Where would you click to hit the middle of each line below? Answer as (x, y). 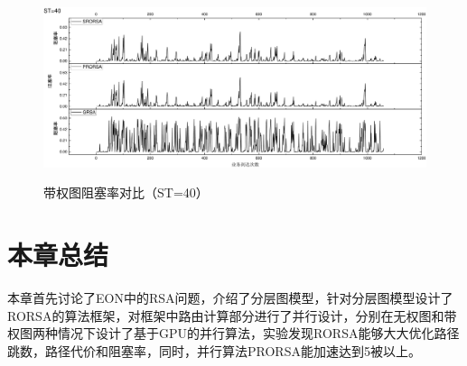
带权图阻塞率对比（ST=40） (126, 192)
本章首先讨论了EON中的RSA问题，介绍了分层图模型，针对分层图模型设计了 (230, 297)
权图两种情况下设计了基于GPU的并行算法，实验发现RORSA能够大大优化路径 (233, 333)
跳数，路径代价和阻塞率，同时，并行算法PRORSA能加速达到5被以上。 (214, 350)
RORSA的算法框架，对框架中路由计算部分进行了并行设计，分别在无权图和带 (232, 315)
